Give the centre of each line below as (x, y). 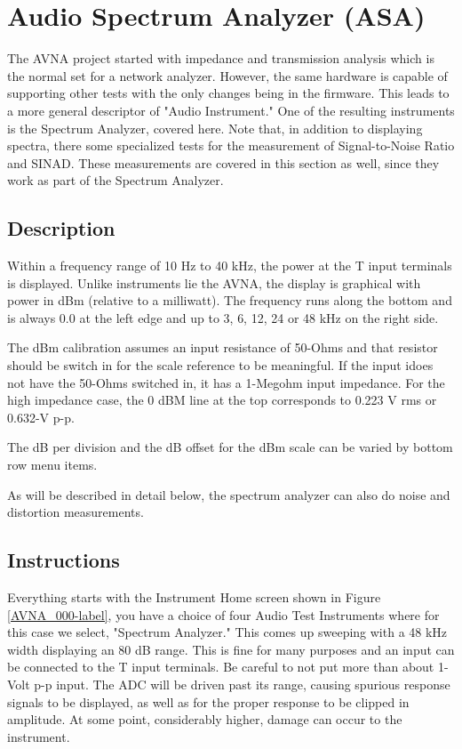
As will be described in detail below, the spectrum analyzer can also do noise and (229, 494)
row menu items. (52, 465)
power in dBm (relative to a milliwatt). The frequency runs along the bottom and (230, 300)
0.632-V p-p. (41, 417)
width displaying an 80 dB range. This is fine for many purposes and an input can (231, 649)
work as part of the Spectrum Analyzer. (115, 180)
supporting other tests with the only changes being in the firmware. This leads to (228, 93)
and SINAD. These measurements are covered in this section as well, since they (223, 162)
